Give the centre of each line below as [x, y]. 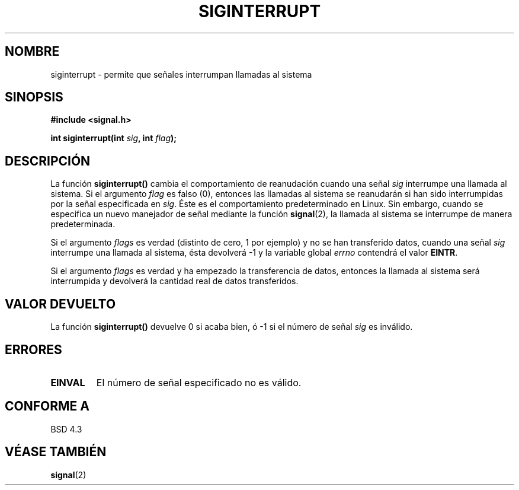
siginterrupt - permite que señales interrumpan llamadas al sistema [181, 74]
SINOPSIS [34, 97]
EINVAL [68, 382]
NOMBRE [32, 52]
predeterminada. [83, 224]
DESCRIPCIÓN [48, 161]
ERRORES [33, 349]
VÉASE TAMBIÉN [56, 452]
